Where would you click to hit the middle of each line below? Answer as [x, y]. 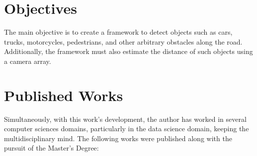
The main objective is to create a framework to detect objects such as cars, [118, 32]
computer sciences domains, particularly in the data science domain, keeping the [127, 129]
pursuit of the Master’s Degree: [51, 148]
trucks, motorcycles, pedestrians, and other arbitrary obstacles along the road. [123, 41]
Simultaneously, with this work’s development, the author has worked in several [125, 119]
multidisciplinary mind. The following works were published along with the [118, 138]
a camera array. [28, 61]
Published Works [64, 95]
